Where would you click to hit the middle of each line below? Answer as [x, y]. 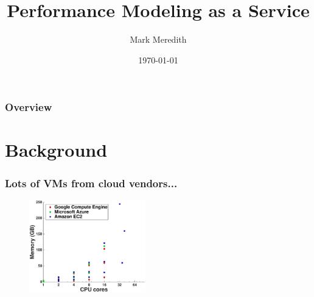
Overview [29, 107]
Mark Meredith [158, 39]
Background [56, 150]
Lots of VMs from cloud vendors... [91, 183]
